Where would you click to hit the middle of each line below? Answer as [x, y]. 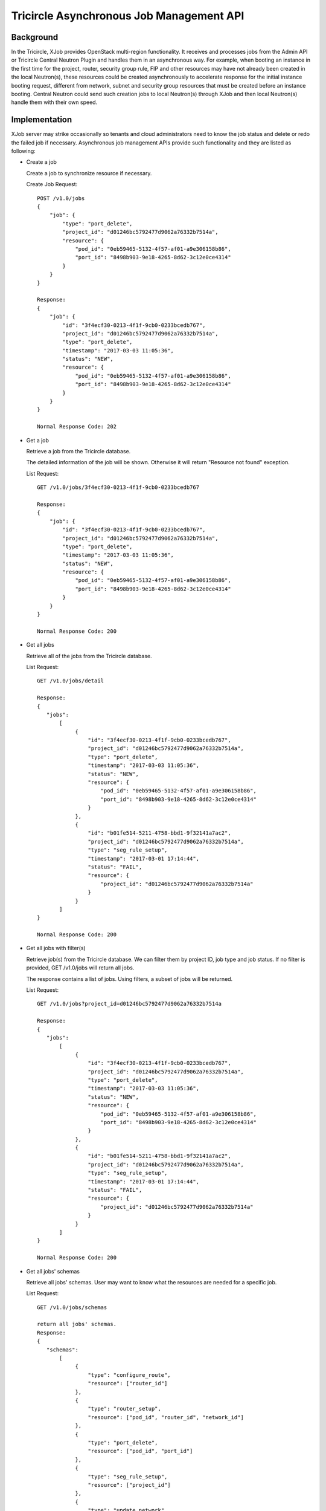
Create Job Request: [52, 184]
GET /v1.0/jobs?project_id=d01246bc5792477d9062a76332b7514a [129, 1004]
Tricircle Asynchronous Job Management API [128, 16]
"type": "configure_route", [129, 1375]
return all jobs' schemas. [77, 1324]
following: [23, 151]
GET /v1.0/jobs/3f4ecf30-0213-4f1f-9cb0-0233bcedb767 [118, 487]
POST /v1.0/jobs [61, 198]
